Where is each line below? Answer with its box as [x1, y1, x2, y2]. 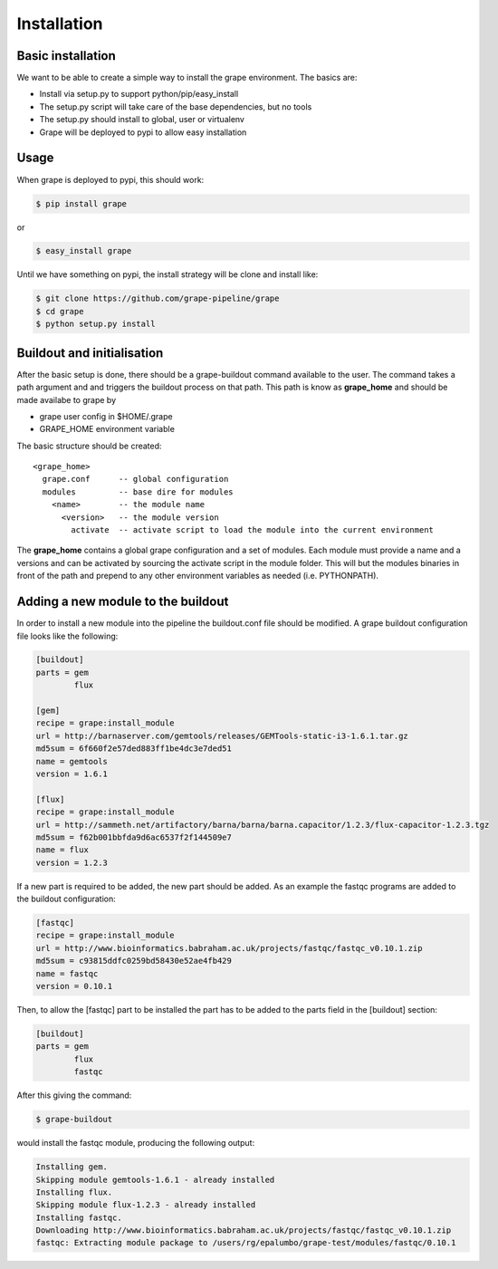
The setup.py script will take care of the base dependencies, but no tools [39, 101, 312, 112]
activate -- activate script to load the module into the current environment [71, 525, 435, 535]
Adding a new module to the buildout [16, 594, 229, 610]
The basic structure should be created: [16, 440, 162, 451]
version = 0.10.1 [35, 981, 113, 992]
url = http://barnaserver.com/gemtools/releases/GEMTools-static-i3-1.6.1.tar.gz [35, 730, 409, 741]
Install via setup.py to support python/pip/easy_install [39, 89, 239, 100]
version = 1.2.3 [35, 857, 109, 868]
